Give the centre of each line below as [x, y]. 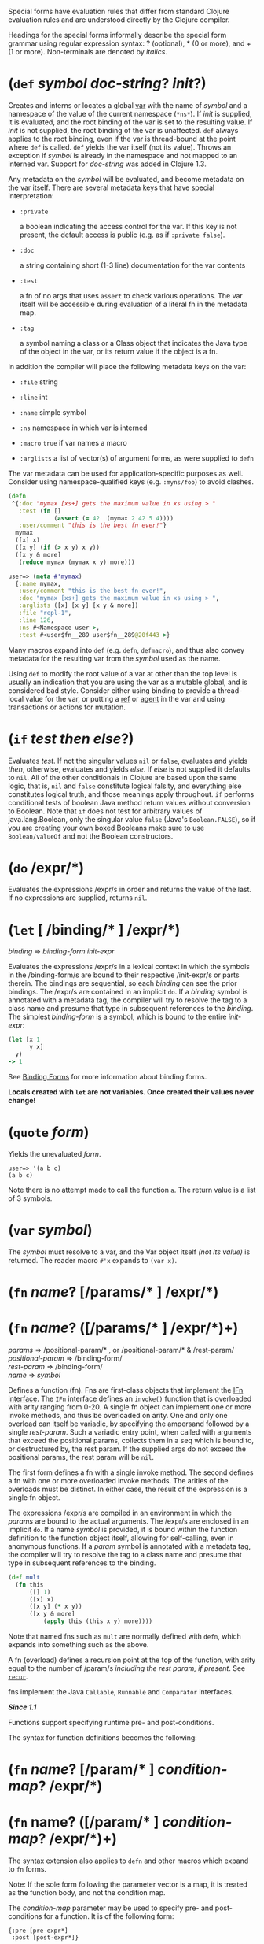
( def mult [24, 1577]
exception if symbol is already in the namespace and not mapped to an [123, 155]
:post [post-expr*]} [45, 1938]
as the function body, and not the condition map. [87, 1893]
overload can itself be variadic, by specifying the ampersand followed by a [129, 1424]
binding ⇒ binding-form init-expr [61, 951]
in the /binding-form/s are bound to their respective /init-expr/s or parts [124, 975]
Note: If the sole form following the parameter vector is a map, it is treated [128, 1884]
